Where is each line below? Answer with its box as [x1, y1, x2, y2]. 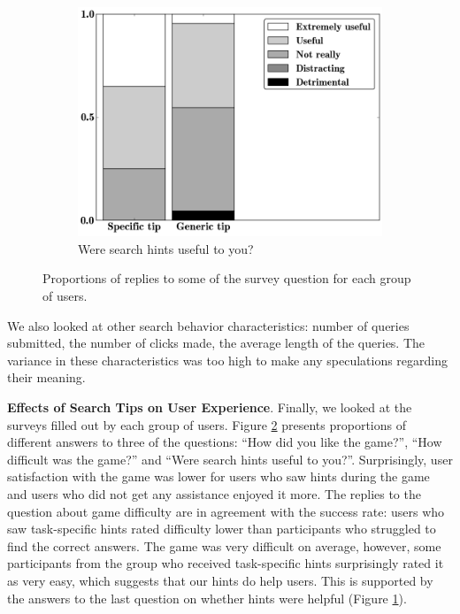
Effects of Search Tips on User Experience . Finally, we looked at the [7, 398, 412, 417]
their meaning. [7, 368, 86, 387]
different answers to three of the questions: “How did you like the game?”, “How [7, 433, 442, 451]
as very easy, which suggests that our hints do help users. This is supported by [7, 571, 433, 589]
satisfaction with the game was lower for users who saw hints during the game [7, 467, 430, 486]
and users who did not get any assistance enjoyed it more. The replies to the [7, 484, 421, 503]
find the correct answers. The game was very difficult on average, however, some [7, 536, 441, 555]
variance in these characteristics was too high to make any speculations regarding [7, 350, 448, 369]
